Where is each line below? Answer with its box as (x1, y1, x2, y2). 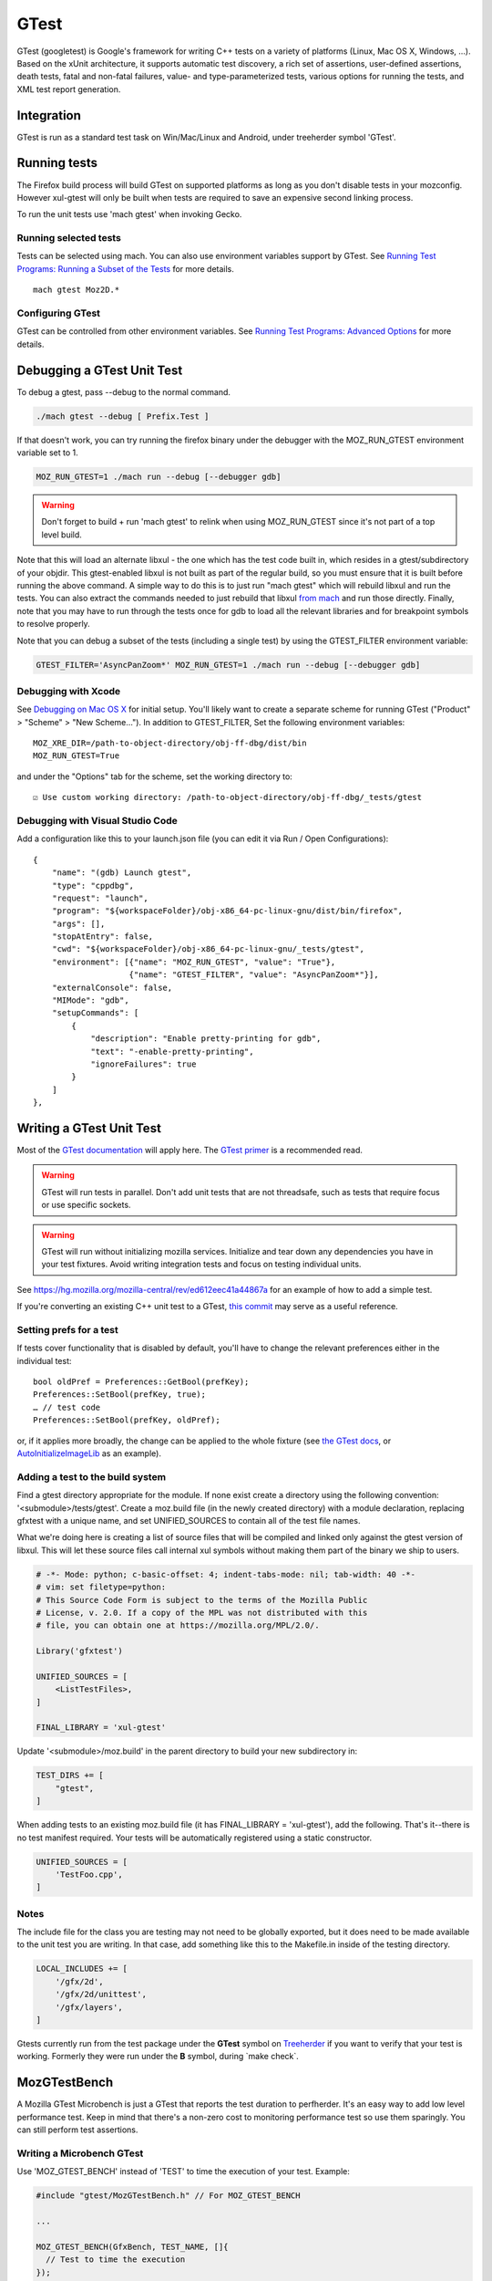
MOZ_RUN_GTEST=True (33, 751, 120, 761)
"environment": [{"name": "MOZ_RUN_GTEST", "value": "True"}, (51, 956, 336, 967)
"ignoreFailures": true (90, 1058, 197, 1069)
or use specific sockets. (41, 1200, 131, 1211)
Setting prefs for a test (16, 1323, 118, 1336)
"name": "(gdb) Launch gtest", (51, 868, 192, 878)
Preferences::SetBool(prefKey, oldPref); (33, 1415, 220, 1425)
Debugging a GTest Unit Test (16, 362, 183, 378)
